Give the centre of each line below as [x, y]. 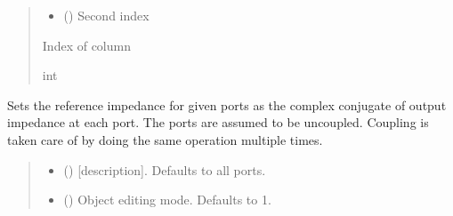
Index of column [86, 45]
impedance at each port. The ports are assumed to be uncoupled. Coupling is [218, 122]
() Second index [106, 15]
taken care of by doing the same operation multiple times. [165, 139]
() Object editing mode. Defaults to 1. [167, 200]
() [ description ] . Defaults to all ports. [165, 169]
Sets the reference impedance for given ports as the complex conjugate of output [227, 104]
